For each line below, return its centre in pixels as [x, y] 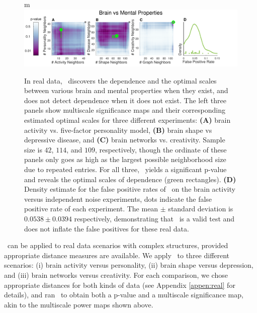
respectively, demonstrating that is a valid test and [154, 218]
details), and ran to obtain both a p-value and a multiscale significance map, [124, 295]
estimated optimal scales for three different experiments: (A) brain [127, 120]
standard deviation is [201, 209]
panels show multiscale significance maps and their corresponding [125, 110]
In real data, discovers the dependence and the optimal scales [120, 80]
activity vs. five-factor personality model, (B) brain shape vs [118, 130]
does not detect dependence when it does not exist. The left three [125, 100]
